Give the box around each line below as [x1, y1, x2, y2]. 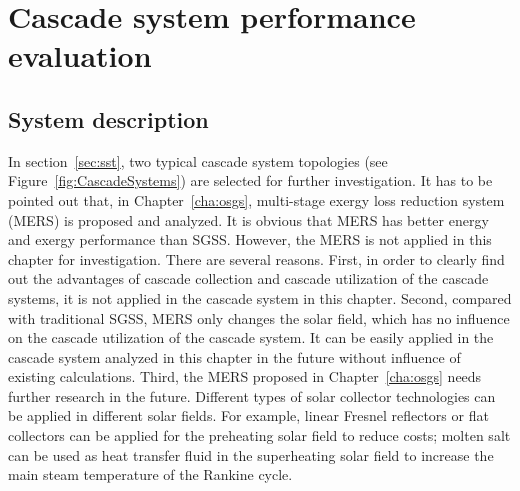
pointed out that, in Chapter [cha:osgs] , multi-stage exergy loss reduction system [8, 189, 505, 210]
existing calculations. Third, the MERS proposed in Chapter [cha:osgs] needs [8, 366, 482, 387]
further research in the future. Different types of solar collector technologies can [8, 385, 496, 406]
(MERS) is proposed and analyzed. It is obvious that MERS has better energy [8, 209, 489, 230]
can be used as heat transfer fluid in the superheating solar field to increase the [8, 444, 494, 465]
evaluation [8, 35, 152, 76]
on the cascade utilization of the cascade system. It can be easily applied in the [8, 327, 494, 348]
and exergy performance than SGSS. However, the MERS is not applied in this [8, 229, 492, 250]
